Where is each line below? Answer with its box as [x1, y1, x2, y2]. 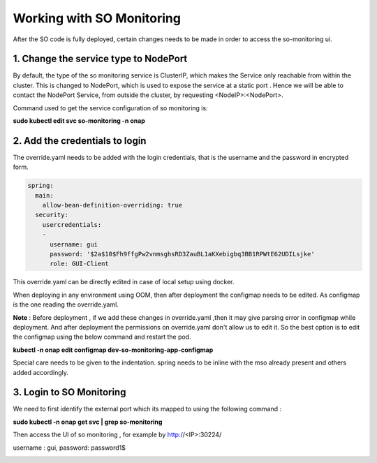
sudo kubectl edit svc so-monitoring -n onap [13, 117, 146, 125]
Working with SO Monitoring [13, 10, 182, 26]
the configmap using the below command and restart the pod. [13, 332, 191, 341]
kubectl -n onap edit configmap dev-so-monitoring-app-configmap [13, 346, 214, 354]
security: [35, 211, 69, 219]
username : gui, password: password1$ [13, 443, 126, 452]
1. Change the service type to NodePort [13, 53, 188, 65]
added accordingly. [13, 368, 69, 376]
